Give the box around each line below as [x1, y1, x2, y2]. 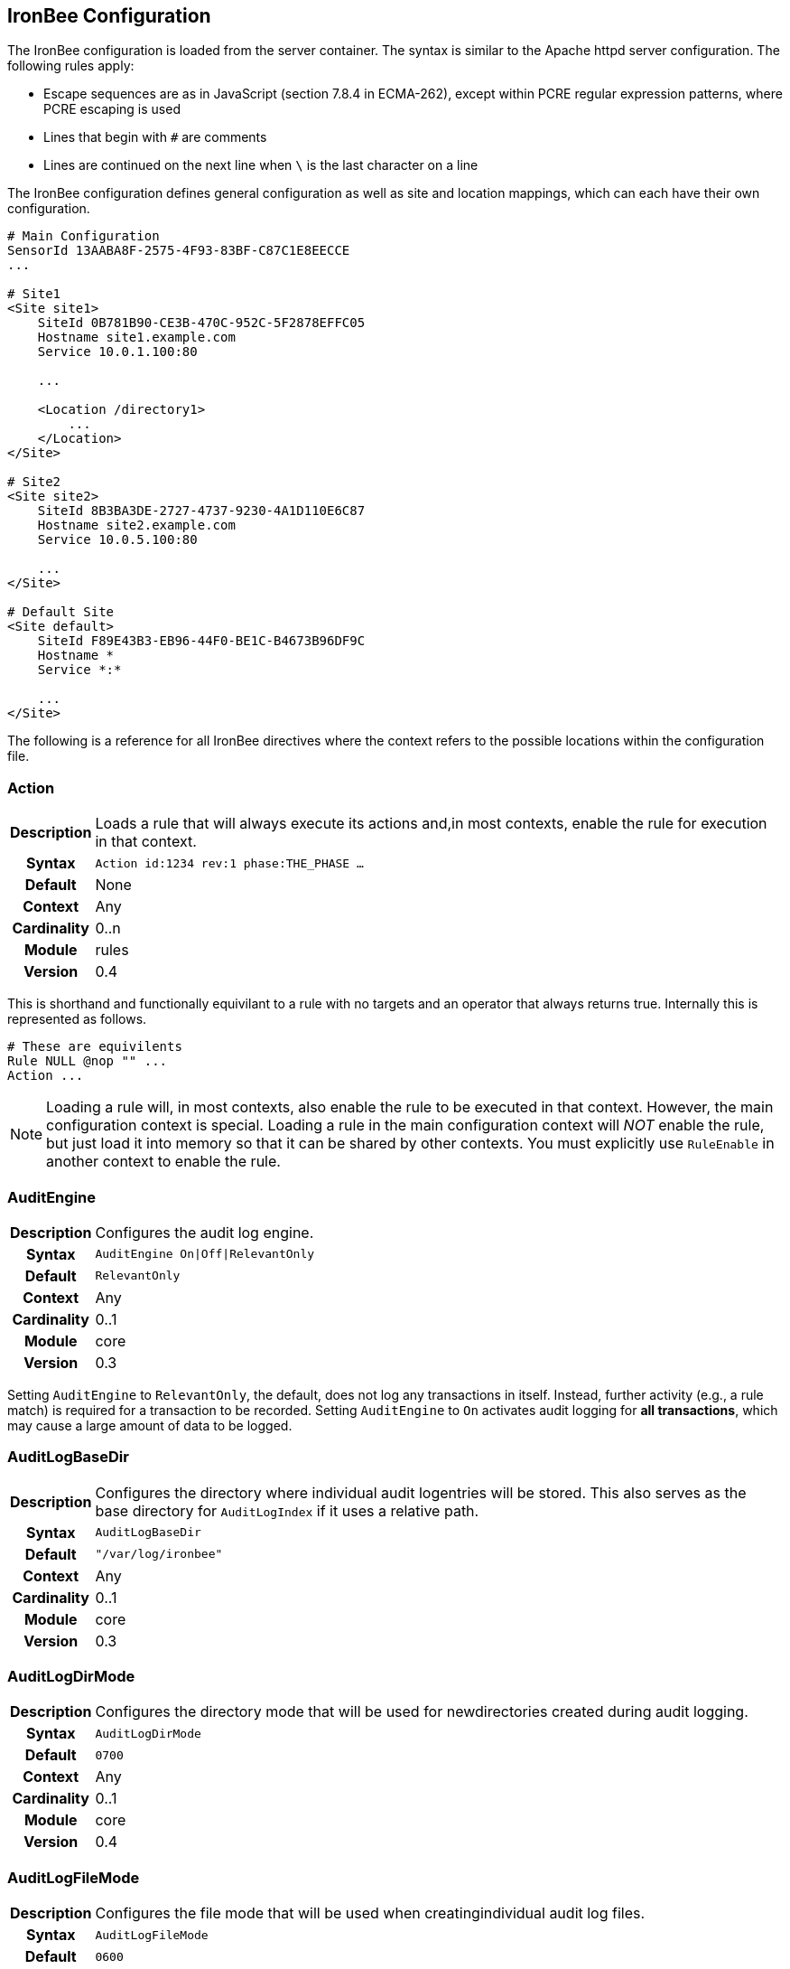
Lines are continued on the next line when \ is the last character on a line [43, 157, 479, 173]
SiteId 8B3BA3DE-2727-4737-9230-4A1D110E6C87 [37, 503, 366, 519]
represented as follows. [7, 1011, 147, 1027]
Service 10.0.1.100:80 [37, 344, 198, 360]
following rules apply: [7, 58, 135, 74]
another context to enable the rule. [46, 1152, 281, 1171]
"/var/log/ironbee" [95, 1547, 223, 1561]
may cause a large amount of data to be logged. [7, 1417, 293, 1433]
